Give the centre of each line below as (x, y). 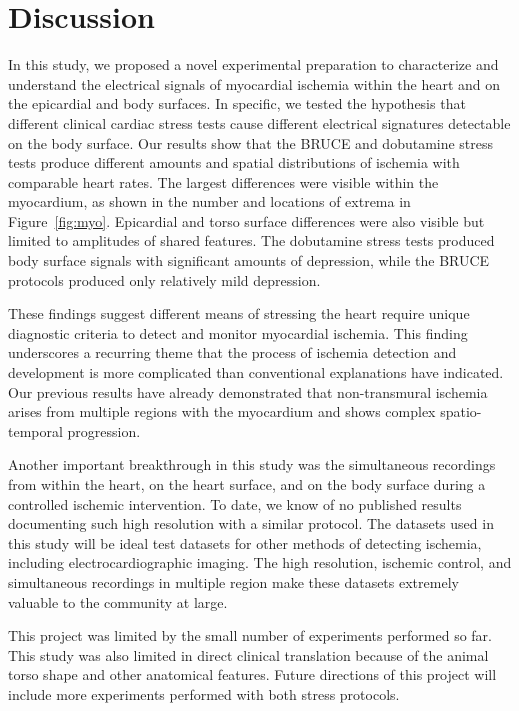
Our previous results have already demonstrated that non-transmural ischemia (248, 391)
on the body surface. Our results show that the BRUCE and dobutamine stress (251, 142)
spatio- (461, 411)
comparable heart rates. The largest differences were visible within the (223, 181)
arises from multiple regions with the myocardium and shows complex (222, 411)
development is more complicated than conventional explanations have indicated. (256, 372)
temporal (35, 430)
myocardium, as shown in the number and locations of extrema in (209, 201)
